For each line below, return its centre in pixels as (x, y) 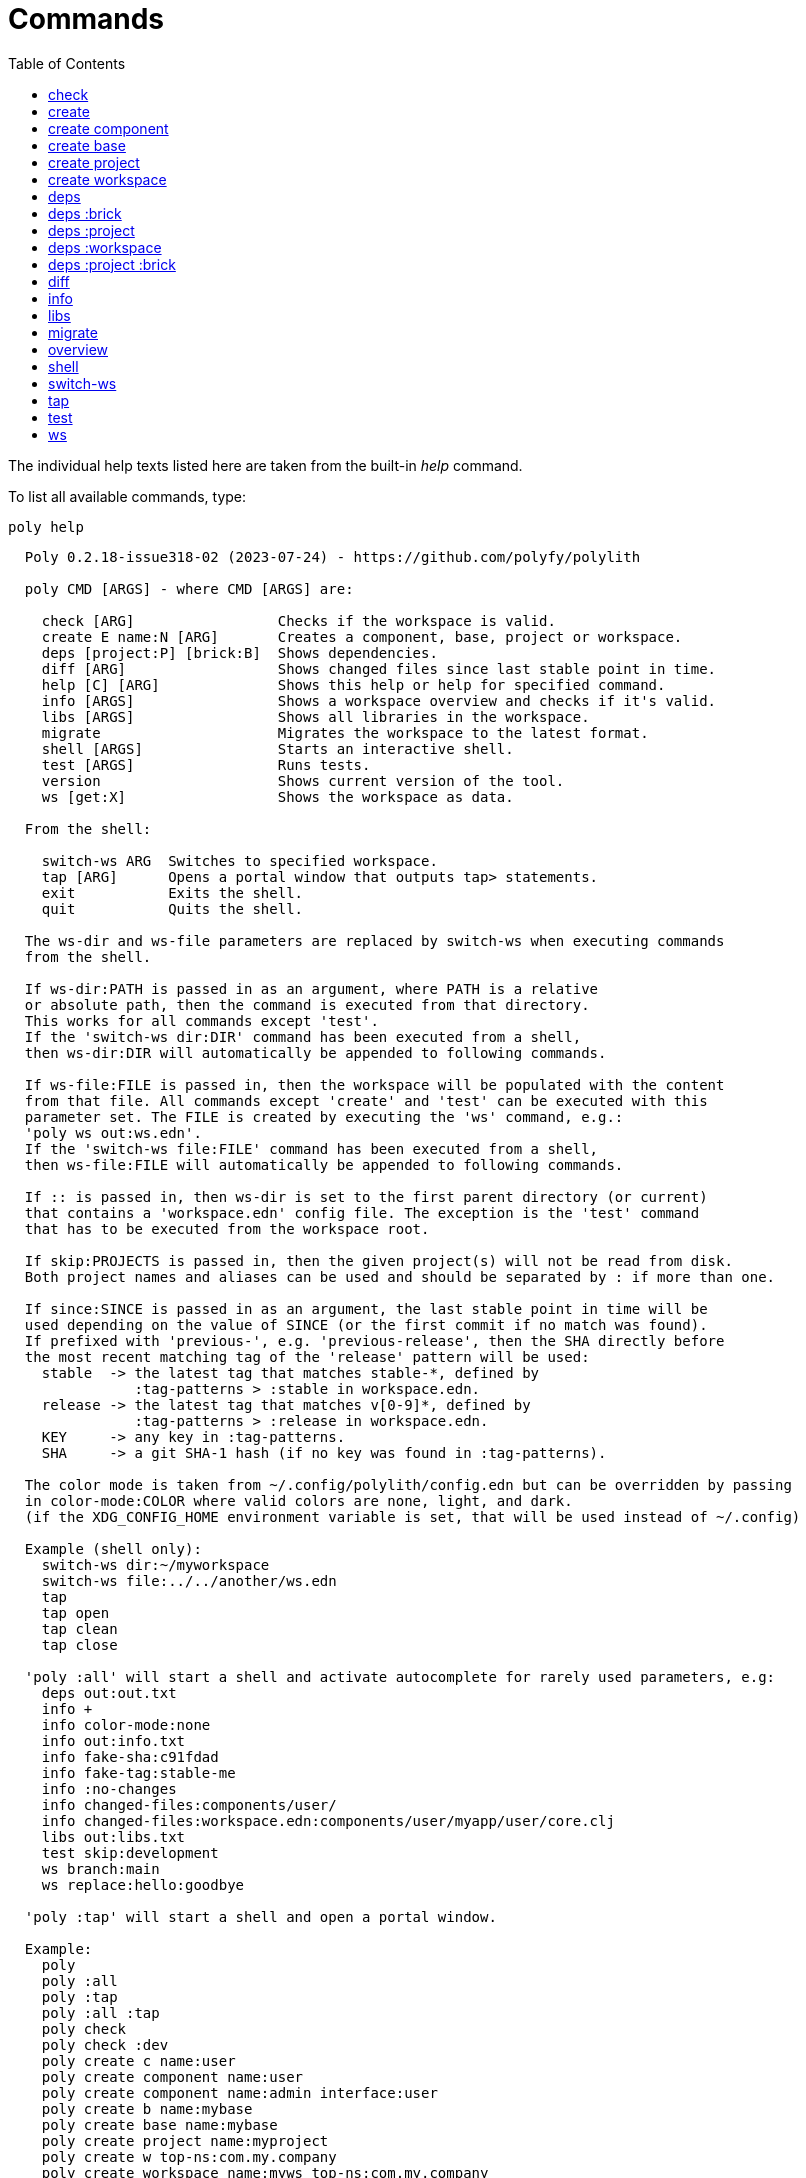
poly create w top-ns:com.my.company (189, 2156)
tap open (75, 1612)
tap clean (79, 1628)
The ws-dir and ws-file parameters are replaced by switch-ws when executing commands (374, 940)
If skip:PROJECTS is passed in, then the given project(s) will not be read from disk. (378, 1260)
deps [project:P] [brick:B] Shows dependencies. (239, 652)
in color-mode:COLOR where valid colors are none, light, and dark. (298, 1500)
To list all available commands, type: (127, 496)
